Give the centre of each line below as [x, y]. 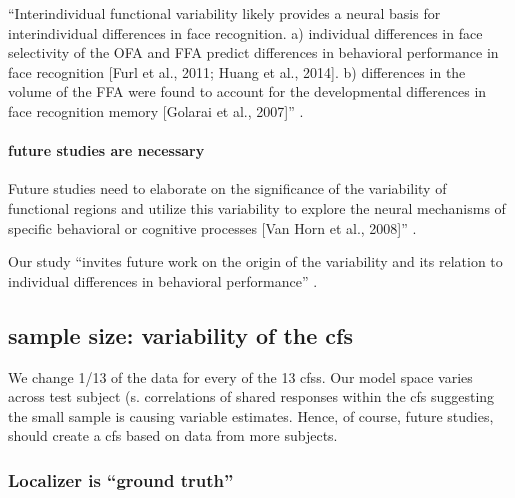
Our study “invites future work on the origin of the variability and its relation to [255, 261]
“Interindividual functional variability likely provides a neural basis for [224, 13]
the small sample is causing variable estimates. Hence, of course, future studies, [251, 415]
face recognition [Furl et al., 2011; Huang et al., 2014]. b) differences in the [237, 71]
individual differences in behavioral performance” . [163, 280]
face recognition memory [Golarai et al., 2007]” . [156, 110]
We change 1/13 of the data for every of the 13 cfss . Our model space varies [240, 376]
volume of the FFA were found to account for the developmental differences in [247, 91]
